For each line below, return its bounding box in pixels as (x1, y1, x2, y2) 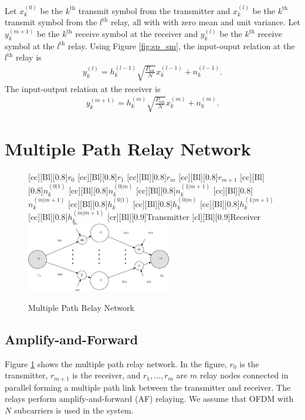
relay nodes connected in (199, 369, 289, 381)
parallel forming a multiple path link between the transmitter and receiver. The (5, 381, 291, 393)
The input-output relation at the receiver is (5, 82, 161, 94)
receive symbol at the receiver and (75, 28, 198, 39)
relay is (15, 51, 42, 63)
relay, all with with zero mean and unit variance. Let (110, 16, 301, 28)
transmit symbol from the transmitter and (78, 4, 231, 16)
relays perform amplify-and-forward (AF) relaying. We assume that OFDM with (5, 392, 294, 405)
